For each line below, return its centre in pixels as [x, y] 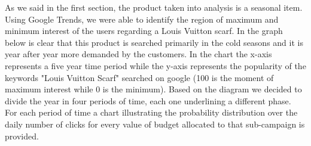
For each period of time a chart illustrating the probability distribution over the [151, 112]
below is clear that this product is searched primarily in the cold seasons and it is [154, 42]
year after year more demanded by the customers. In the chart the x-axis [138, 54]
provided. [22, 136]
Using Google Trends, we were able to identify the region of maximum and [142, 19]
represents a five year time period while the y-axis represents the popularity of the [155, 65]
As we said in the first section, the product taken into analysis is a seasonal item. [154, 7]
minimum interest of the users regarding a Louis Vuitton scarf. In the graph [144, 31]
